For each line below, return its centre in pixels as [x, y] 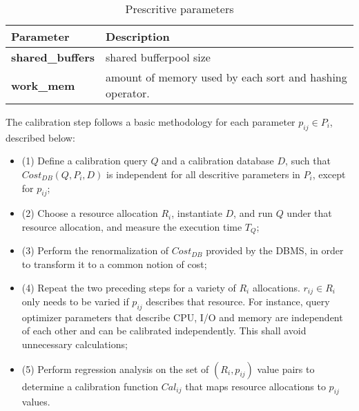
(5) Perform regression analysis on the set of [115, 369]
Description [138, 36]
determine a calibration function [90, 386]
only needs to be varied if [75, 302]
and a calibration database [218, 161]
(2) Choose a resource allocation [90, 213]
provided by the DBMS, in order [275, 250]
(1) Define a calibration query [85, 161]
